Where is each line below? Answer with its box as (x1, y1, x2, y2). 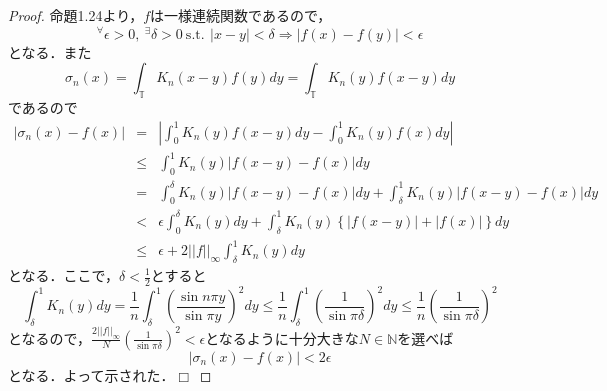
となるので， (8, 327, 92, 348)
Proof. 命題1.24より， (8, 5, 144, 25)
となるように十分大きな (205, 327, 359, 348)
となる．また (8, 41, 92, 62)
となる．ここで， (8, 265, 120, 285)
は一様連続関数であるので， (150, 5, 332, 25)
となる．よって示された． (8, 364, 175, 385)
